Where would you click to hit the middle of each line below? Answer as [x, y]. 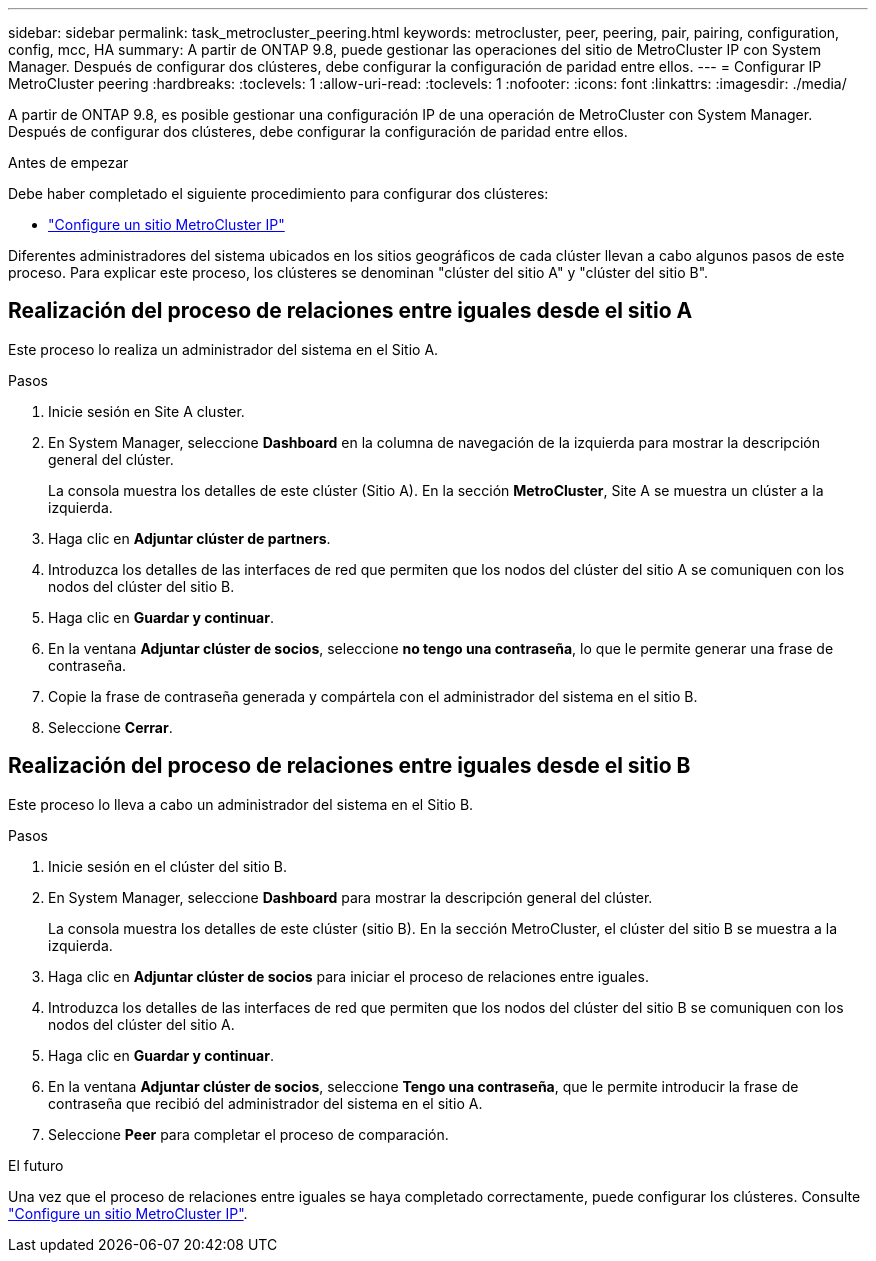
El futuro [36, 1165]
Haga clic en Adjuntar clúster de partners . [189, 538]
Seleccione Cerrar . [110, 727]
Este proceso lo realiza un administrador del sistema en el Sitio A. [223, 349]
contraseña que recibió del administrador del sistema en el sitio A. [265, 1103]
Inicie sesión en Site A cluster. [146, 411]
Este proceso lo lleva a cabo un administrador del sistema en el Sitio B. [241, 804]
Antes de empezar [68, 162]
